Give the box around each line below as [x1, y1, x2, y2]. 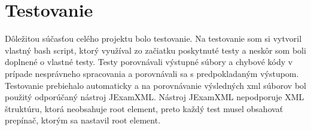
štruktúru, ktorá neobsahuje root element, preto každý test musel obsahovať [5, 102, 283, 114]
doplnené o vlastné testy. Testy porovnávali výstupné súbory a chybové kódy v [5, 55, 293, 68]
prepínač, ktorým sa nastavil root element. [5, 114, 161, 126]
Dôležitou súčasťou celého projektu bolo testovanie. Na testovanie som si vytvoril [5, 32, 302, 45]
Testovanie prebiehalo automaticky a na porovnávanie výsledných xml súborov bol [5, 79, 306, 91]
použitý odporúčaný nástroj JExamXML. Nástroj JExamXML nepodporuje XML [5, 91, 304, 103]
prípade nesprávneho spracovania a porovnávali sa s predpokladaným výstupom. [5, 67, 299, 79]
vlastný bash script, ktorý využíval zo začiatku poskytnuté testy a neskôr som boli [5, 44, 306, 56]
